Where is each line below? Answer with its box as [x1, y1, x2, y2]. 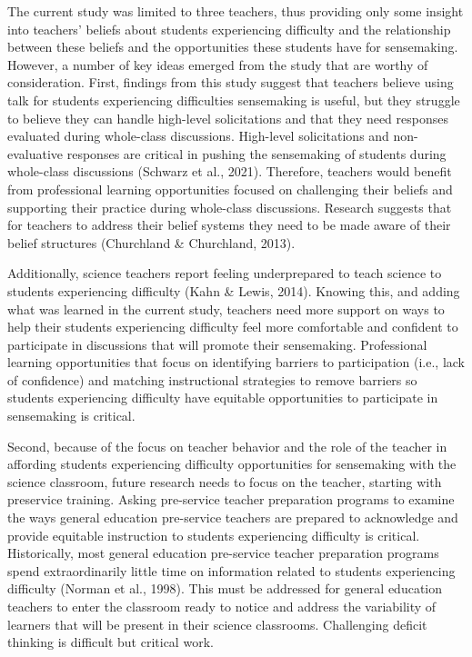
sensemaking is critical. [7, 406, 136, 425]
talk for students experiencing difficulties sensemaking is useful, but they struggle [7, 90, 460, 109]
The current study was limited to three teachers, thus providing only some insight [7, 2, 464, 20]
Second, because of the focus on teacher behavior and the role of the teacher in [7, 436, 447, 455]
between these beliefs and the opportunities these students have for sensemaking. [7, 37, 458, 56]
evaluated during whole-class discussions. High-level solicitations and [7, 126, 389, 145]
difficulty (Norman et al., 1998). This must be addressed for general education [7, 579, 443, 598]
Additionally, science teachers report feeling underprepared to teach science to [7, 264, 442, 283]
